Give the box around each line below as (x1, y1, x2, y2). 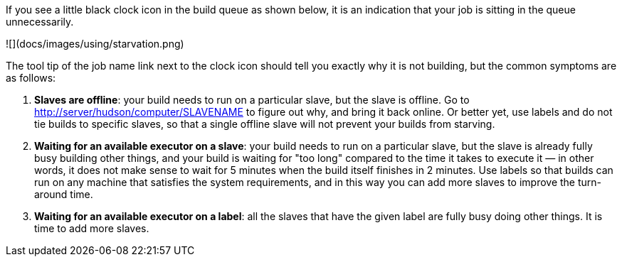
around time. (34, 188, 93, 200)
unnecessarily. (6, 16, 74, 28)
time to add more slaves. (34, 222, 149, 234)
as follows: (6, 72, 56, 84)
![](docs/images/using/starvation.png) (6, 38, 184, 50)
